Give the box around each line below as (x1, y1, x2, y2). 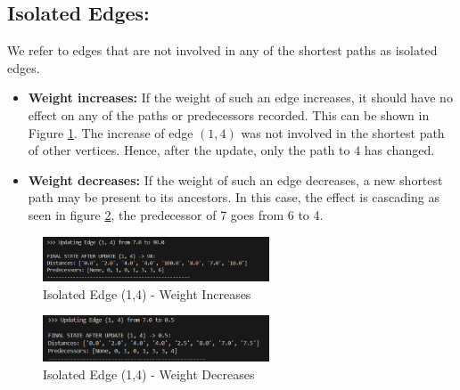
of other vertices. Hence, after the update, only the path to (28, 141, 350, 159)
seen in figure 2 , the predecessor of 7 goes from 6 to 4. (28, 205, 324, 223)
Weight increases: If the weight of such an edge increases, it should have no (28, 88, 453, 107)
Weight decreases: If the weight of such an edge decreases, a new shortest (28, 170, 443, 189)
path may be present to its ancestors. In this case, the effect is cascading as (28, 188, 439, 207)
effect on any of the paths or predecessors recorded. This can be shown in (28, 105, 430, 124)
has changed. (364, 141, 435, 159)
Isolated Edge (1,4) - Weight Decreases (43, 364, 255, 383)
